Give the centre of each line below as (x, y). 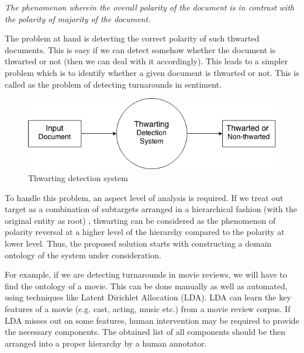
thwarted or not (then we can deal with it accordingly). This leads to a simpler (146, 61)
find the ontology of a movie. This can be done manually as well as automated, (146, 285)
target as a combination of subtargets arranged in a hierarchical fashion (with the (151, 209)
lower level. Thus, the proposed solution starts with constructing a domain (138, 243)
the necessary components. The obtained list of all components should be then (145, 332)
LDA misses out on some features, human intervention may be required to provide (152, 320)
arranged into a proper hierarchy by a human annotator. (106, 343)
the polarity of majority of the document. (78, 18)
